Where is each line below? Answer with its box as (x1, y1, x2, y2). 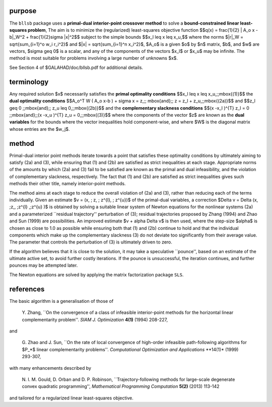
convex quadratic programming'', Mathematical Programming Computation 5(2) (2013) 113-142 (22, 383, 220, 389)
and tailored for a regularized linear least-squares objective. (9, 395, 133, 401)
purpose (9, 7, 37, 15)
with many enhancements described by (9, 365, 92, 371)
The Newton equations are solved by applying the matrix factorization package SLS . (9, 272, 184, 278)
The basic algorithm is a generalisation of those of (9, 298, 114, 304)
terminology (9, 77, 49, 86)
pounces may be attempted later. (9, 262, 78, 269)
